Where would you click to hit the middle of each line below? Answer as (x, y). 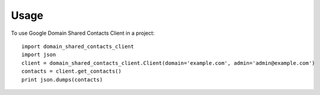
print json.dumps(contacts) (62, 79)
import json (39, 55)
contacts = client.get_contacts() (71, 71)
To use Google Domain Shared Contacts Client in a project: (83, 33)
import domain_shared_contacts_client (78, 46)
